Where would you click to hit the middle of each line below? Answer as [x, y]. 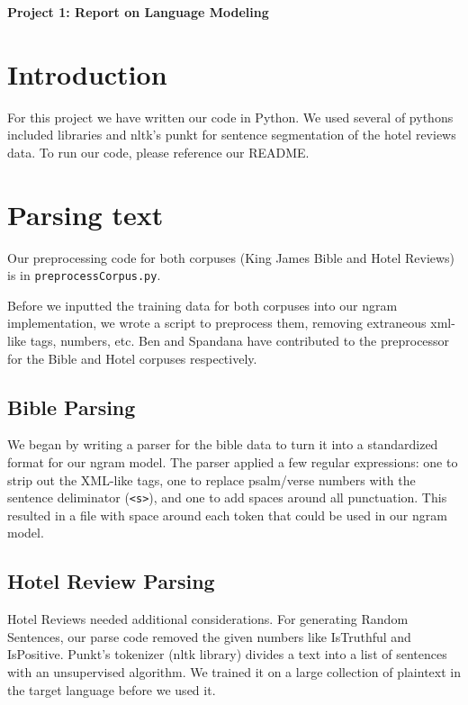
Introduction [87, 73]
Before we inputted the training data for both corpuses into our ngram [202, 305]
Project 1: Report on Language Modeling [138, 12]
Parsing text [85, 214]
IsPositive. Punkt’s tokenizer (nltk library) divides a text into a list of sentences [227, 654]
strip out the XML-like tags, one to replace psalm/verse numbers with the [211, 479]
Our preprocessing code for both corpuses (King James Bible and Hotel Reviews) [231, 257]
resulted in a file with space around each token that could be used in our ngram [227, 515]
